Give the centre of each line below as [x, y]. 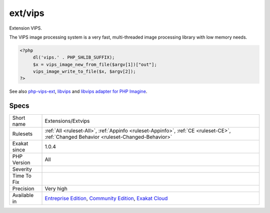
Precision [23, 189]
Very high [56, 189]
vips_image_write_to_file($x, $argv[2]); [84, 72]
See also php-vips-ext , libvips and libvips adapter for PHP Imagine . [78, 91]
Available [23, 195]
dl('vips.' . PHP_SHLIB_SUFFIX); [74, 57]
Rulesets [22, 134]
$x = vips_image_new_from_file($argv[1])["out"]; [95, 64]
